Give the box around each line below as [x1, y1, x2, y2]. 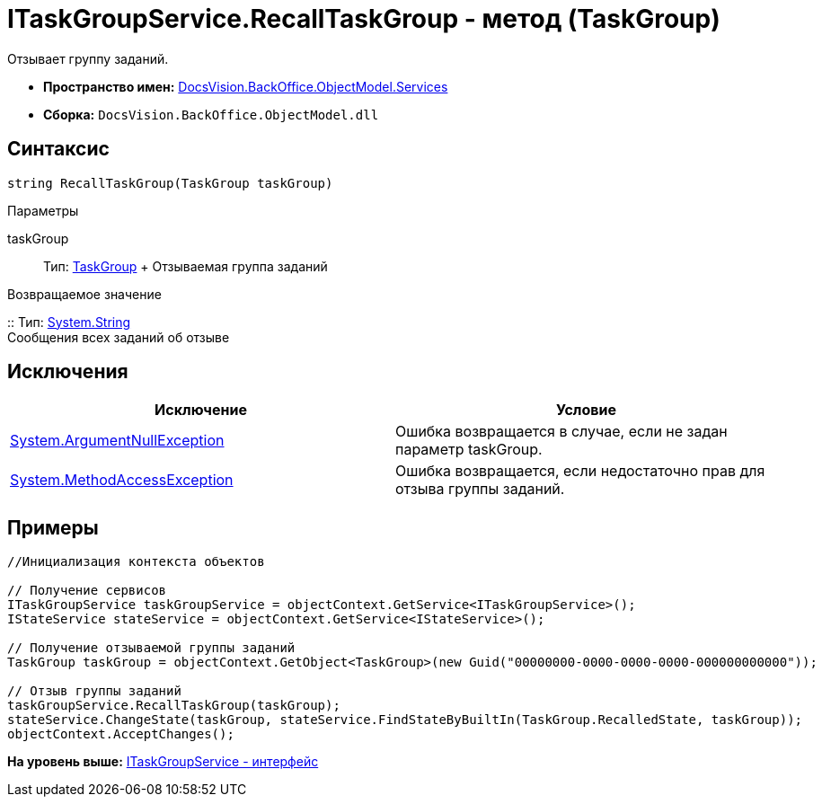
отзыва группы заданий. [395, 480, 565, 499]
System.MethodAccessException [10, 471, 234, 490]
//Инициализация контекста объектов [7, 554, 265, 570]
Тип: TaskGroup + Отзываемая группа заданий [43, 258, 328, 274]
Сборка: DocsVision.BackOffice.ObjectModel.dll [43, 106, 379, 122]
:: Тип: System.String [7, 314, 131, 330]
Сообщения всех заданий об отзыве [7, 329, 230, 345]
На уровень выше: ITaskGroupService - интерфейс [7, 754, 319, 770]
